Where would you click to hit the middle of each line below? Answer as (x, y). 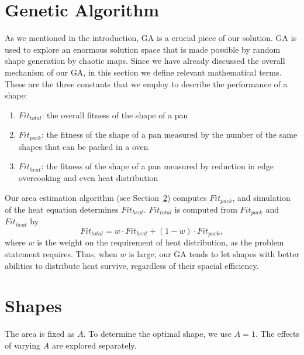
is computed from (206, 209)
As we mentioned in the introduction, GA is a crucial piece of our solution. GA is (151, 38)
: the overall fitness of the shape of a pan (115, 115)
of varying (23, 345)
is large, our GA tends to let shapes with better (214, 254)
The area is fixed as (40, 334)
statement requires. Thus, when (61, 254)
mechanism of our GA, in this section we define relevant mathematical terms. (143, 72)
